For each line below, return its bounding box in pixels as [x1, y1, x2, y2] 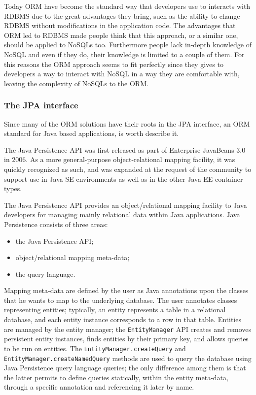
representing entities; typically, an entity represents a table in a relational [4, 304, 226, 315]
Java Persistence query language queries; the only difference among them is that [4, 362, 246, 373]
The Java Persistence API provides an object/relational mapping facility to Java [4, 199, 247, 210]
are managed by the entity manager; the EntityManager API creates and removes [4, 324, 252, 334]
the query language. [15, 268, 75, 279]
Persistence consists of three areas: [4, 219, 108, 229]
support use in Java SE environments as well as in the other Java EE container [4, 173, 243, 184]
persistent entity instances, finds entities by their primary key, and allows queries [4, 333, 249, 344]
